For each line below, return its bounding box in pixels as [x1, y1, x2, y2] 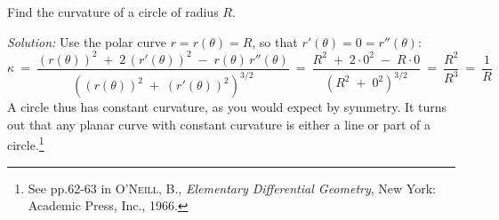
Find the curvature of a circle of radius [7, 3, 219, 20]
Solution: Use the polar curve [7, 32, 166, 51]
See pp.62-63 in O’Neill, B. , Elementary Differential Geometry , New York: [28, 178, 436, 197]
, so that [252, 32, 298, 51]
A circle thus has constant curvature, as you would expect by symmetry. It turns [7, 98, 447, 116]
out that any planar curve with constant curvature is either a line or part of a [7, 114, 431, 133]
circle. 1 [7, 133, 44, 153]
